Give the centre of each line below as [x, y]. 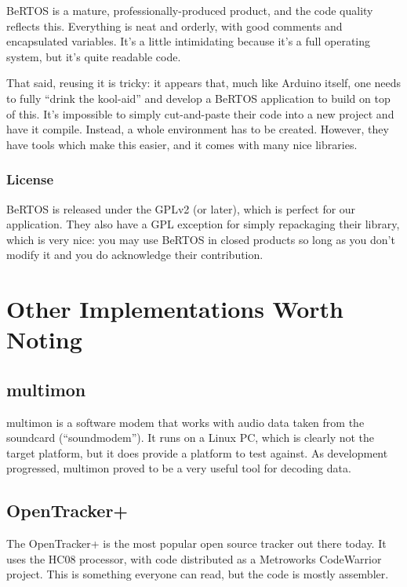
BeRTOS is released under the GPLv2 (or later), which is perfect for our [181, 208]
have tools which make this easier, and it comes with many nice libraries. [182, 144]
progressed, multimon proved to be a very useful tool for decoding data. [179, 468]
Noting [44, 339]
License [30, 179]
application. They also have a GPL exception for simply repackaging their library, [203, 224]
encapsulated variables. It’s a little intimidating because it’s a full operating [189, 41]
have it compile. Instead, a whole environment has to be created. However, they [198, 129]
